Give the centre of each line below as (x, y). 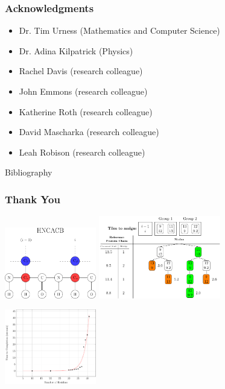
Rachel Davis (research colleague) (81, 71)
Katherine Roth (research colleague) (86, 111)
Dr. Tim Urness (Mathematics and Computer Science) (119, 30)
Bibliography (29, 172)
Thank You (33, 199)
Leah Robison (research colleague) (82, 152)
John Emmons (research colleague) (83, 91)
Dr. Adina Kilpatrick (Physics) (76, 50)
